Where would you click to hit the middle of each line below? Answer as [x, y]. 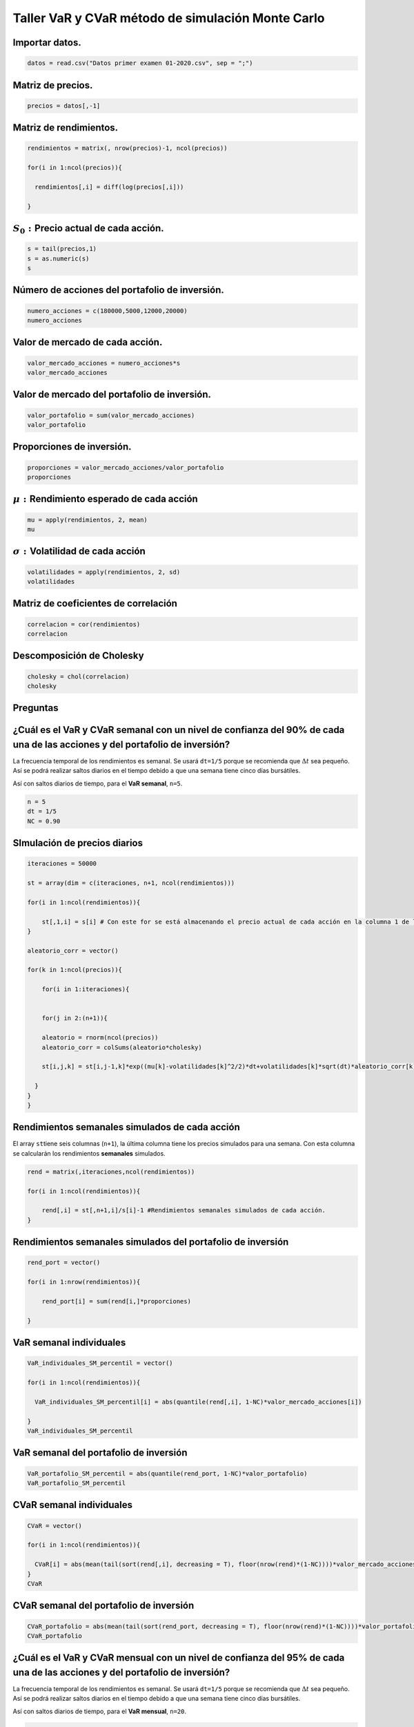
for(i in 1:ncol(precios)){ [75, 168]
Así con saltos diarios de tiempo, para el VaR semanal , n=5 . [98, 783]
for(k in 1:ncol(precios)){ [75, 970]
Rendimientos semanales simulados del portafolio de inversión [151, 1242]
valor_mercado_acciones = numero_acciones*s [104, 363]
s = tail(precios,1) [62, 249]
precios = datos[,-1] [64, 106]
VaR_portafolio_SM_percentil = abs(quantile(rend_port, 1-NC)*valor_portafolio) [167, 1473]
